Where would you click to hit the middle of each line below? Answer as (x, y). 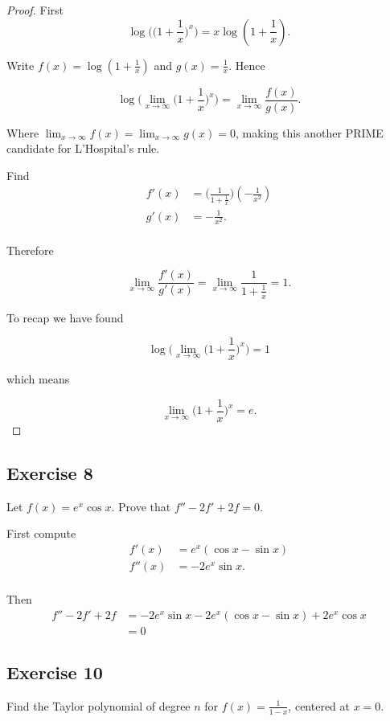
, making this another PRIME (310, 132)
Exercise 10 (55, 672)
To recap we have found (65, 317)
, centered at (319, 705)
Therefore (30, 250)
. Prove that (141, 506)
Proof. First (35, 10)
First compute (41, 533)
